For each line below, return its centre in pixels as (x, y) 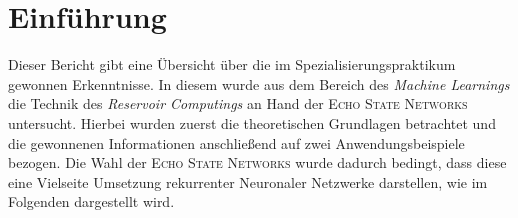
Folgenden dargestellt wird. (91, 201)
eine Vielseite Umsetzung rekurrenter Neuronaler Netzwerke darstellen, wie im (248, 181)
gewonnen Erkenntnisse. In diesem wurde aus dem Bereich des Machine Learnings (259, 83)
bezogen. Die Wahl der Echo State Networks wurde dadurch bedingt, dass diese (257, 162)
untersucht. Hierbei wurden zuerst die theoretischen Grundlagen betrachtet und (252, 122)
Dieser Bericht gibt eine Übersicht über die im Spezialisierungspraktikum (232, 64)
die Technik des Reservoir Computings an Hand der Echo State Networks (238, 103)
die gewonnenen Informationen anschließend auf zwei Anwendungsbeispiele (236, 142)
